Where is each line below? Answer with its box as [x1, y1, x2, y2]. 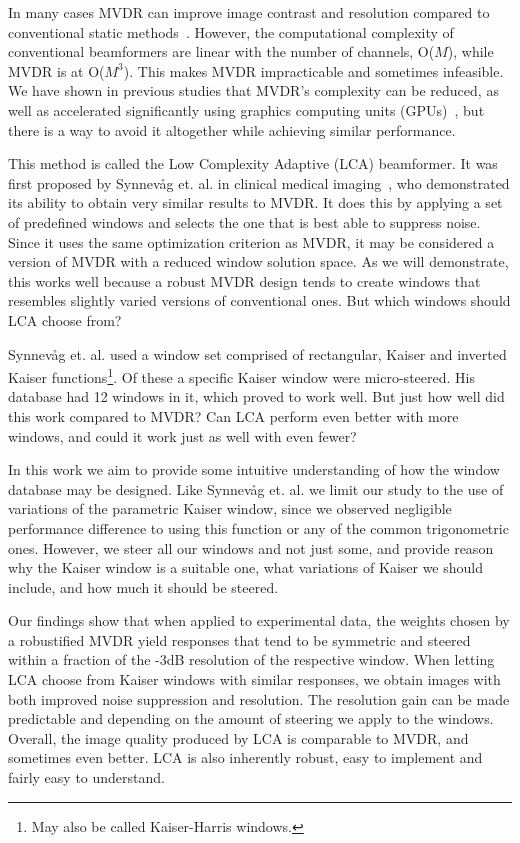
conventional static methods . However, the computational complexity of [8, 21, 454, 42]
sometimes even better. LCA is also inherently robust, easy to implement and [8, 747, 483, 768]
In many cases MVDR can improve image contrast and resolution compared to [8, 2, 490, 22]
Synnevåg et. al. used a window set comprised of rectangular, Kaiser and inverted [8, 343, 507, 364]
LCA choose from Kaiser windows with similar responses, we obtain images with [8, 669, 501, 690]
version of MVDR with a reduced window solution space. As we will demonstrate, [8, 251, 509, 272]
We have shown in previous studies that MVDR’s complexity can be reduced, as [8, 80, 499, 101]
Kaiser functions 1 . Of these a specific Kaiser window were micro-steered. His [8, 364, 475, 387]
